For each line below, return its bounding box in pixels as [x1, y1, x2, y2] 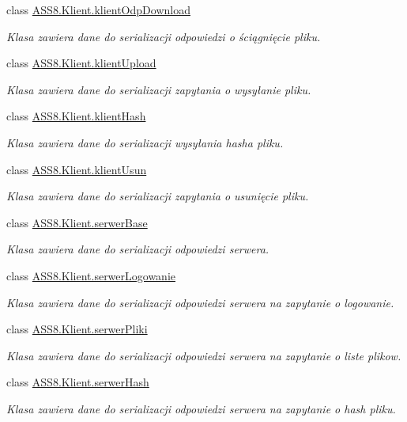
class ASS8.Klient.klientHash [6, 108, 146, 124]
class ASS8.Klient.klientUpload [6, 55, 156, 71]
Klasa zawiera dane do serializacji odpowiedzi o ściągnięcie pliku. [6, 28, 321, 44]
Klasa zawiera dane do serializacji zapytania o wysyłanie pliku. [6, 81, 311, 97]
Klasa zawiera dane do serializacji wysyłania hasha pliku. [6, 134, 284, 150]
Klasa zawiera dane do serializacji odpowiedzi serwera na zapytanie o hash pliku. [6, 400, 396, 416]
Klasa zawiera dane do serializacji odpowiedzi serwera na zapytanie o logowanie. [6, 294, 394, 310]
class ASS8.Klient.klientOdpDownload [6, 2, 190, 17]
